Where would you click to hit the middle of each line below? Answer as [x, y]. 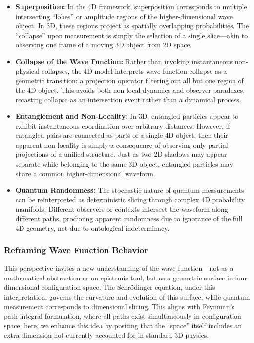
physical [27, 71]
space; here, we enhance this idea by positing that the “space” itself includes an [123, 325]
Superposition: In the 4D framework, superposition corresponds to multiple [131, 6]
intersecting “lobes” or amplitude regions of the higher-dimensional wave [124, 16]
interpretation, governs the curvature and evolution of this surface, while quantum [127, 297]
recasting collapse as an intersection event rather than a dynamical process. [128, 99]
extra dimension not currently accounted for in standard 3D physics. [106, 335]
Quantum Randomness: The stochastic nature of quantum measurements [130, 190]
